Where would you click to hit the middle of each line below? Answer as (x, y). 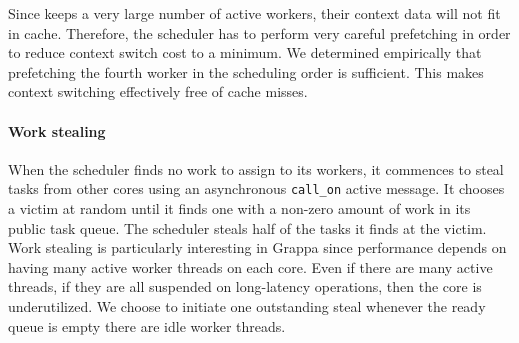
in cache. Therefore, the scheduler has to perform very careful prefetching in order (259, 32)
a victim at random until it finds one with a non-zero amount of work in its (239, 208)
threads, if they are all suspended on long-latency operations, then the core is (245, 286)
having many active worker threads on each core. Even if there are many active (250, 266)
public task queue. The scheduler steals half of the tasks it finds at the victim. (247, 227)
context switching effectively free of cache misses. (158, 91)
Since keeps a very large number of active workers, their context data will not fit (254, 13)
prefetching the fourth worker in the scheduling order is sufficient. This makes (246, 71)
